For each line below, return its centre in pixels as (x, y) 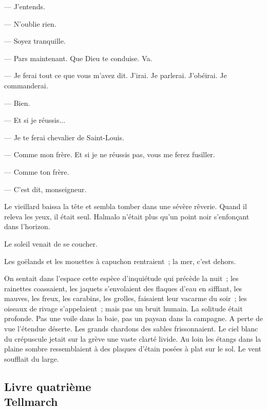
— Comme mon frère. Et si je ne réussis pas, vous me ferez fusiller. (110, 154)
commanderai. (26, 85)
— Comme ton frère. (37, 171)
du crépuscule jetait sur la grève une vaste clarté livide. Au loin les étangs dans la (133, 338)
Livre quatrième (48, 386)
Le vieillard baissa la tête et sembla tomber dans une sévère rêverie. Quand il (126, 206)
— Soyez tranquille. (35, 41)
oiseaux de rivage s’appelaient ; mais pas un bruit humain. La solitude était (123, 308)
